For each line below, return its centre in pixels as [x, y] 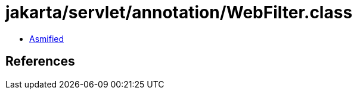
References [40, 61]
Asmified [47, 38]
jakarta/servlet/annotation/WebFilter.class [179, 12]
